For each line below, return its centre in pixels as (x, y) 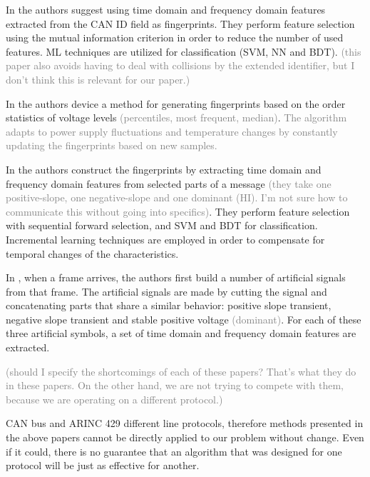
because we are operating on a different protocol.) (114, 399)
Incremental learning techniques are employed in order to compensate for (165, 239)
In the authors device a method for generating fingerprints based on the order (176, 103)
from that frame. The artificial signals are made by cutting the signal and (166, 291)
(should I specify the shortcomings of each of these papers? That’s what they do (181, 371)
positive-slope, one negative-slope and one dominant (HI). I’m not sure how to (177, 197)
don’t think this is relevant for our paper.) (98, 79)
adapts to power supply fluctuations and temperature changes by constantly (172, 131)
